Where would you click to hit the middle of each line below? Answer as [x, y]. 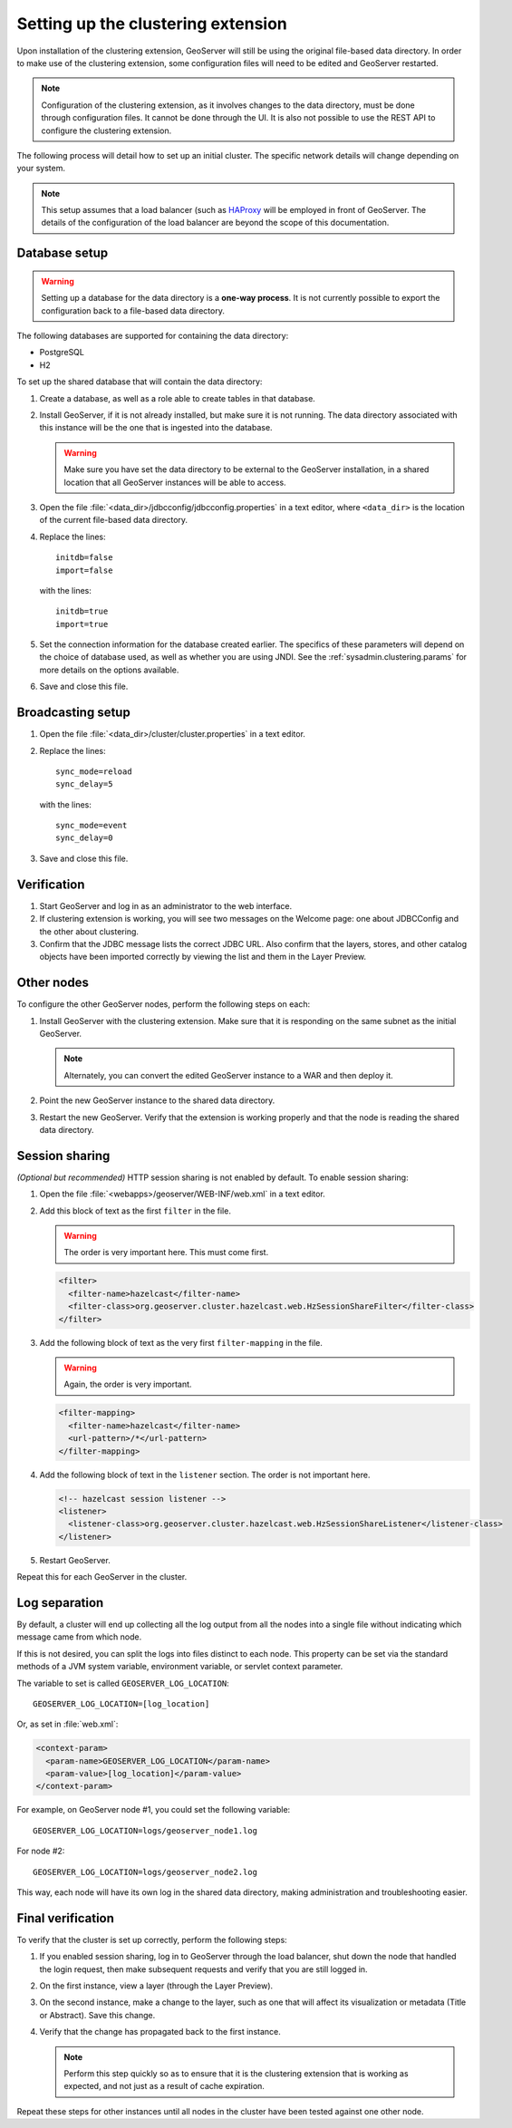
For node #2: [41, 1851]
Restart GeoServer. [75, 1560]
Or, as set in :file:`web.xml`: [68, 1724]
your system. [41, 169]
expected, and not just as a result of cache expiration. [164, 2086]
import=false [84, 570]
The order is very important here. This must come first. [166, 1253]
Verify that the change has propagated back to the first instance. [160, 2032]
